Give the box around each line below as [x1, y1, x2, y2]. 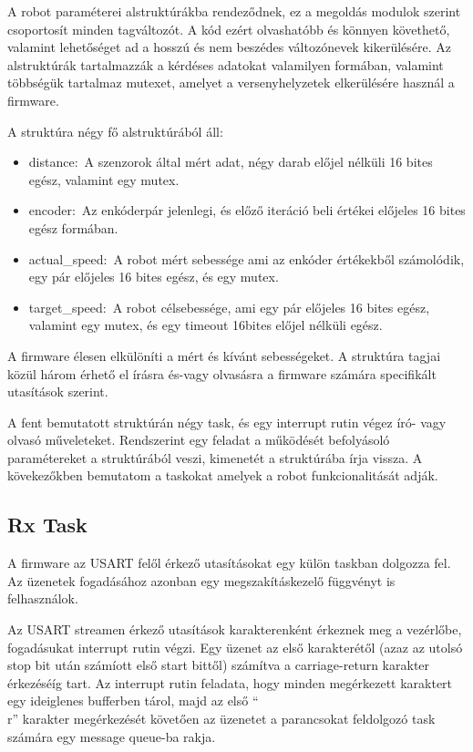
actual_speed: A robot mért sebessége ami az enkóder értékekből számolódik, [28, 249, 465, 268]
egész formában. [28, 218, 118, 237]
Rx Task [7, 510, 87, 539]
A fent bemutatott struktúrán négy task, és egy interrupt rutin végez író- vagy [7, 412, 447, 431]
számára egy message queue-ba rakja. [7, 726, 216, 746]
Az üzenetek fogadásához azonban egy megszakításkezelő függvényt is [7, 571, 396, 590]
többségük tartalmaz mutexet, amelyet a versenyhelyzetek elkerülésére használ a [7, 73, 455, 92]
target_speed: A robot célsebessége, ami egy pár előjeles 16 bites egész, [28, 297, 430, 316]
